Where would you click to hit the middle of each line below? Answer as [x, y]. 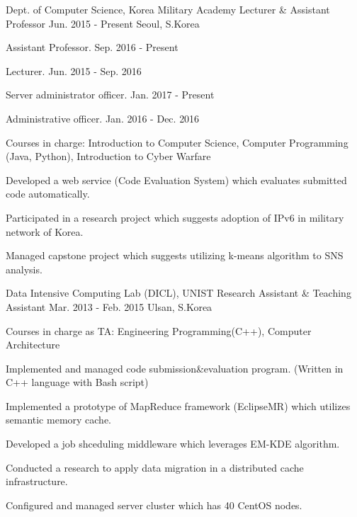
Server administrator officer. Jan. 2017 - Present [110, 95]
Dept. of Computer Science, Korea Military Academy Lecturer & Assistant [168, 9]
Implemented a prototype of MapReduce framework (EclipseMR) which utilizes [178, 405]
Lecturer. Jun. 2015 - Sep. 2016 [74, 70]
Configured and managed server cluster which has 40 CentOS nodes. [154, 505]
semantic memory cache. [59, 420]
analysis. [24, 269]
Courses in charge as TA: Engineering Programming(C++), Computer [159, 330]
